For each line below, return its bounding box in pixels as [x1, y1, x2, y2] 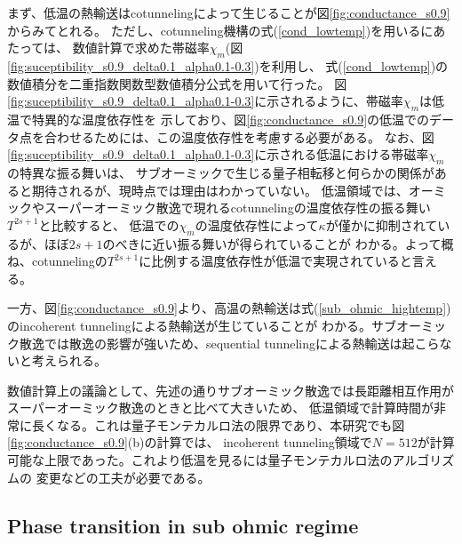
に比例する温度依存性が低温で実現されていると [139, 252, 412, 270]
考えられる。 [31, 351, 107, 370]
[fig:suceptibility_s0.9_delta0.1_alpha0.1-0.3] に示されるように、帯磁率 [7, 92, 403, 110]
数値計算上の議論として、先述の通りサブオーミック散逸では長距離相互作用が [7, 380, 454, 399]
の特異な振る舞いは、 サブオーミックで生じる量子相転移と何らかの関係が [7, 163, 434, 181]
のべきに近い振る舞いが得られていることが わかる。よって [102, 234, 442, 252]
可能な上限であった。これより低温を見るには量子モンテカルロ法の [7, 451, 393, 469]
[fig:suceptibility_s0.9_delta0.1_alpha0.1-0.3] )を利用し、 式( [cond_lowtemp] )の [7, 56, 449, 75]
